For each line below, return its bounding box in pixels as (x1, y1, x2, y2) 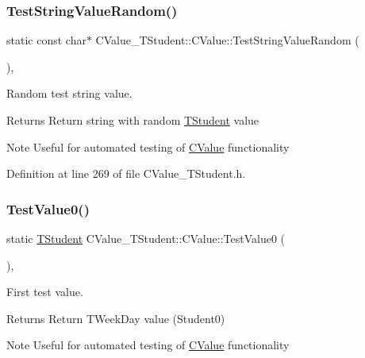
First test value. (6, 283, 83, 300)
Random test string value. (6, 85, 133, 102)
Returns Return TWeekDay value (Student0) (6, 310, 225, 326)
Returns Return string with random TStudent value (6, 112, 259, 128)
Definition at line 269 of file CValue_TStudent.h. (6, 165, 246, 182)
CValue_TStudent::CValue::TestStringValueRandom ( (95, 32, 359, 48)
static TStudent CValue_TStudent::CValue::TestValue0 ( (6, 230, 285, 246)
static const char (6, 32, 86, 48)
